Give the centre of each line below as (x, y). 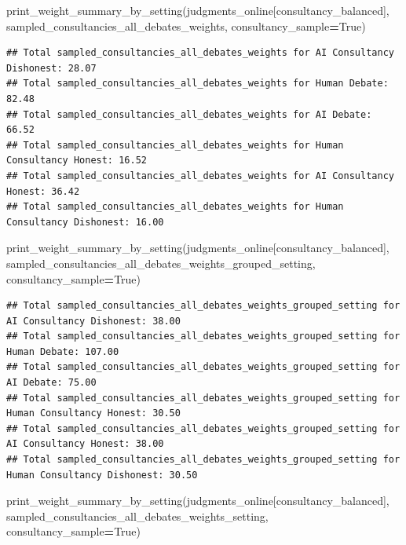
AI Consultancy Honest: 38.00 (85, 444)
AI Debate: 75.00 (51, 383)
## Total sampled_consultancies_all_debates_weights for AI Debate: (189, 114)
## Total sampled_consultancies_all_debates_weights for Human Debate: (198, 84)
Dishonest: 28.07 (51, 68)
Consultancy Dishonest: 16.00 (85, 222)
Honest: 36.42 (43, 191)
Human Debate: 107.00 (63, 351)
